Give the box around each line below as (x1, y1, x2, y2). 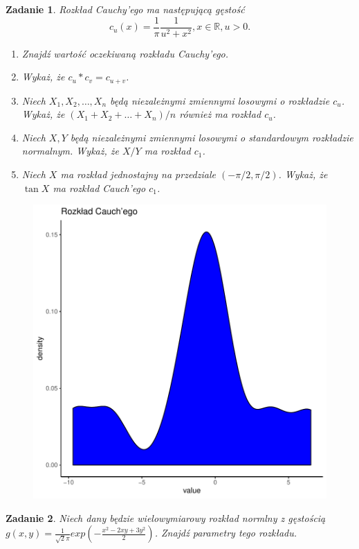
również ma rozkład (179, 107, 261, 121)
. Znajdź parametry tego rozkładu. (154, 525, 297, 540)
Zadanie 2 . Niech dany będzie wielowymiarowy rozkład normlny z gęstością (6, 510, 326, 525)
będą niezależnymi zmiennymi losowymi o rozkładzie (110, 93, 330, 107)
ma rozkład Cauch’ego (53, 180, 146, 195)
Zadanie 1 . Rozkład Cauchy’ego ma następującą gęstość (6, 2, 245, 16)
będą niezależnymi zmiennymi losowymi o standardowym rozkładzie (70, 130, 353, 144)
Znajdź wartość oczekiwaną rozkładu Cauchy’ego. (21, 46, 229, 60)
